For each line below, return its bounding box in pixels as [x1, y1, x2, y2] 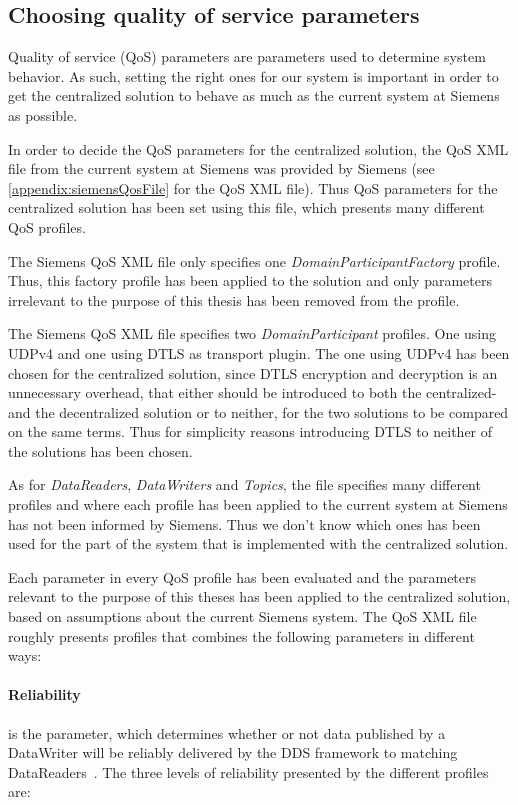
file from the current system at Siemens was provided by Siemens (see [8, 158, 435, 179]
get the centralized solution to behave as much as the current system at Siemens [8, 85, 500, 106]
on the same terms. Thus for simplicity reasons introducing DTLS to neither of [8, 421, 493, 442]
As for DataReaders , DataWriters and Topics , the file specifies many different [8, 474, 481, 495]
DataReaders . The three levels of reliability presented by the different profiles [8, 761, 489, 782]
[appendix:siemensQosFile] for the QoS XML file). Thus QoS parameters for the [8, 177, 498, 198]
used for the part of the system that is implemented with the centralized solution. [8, 533, 509, 554]
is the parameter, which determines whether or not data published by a [8, 722, 446, 743]
